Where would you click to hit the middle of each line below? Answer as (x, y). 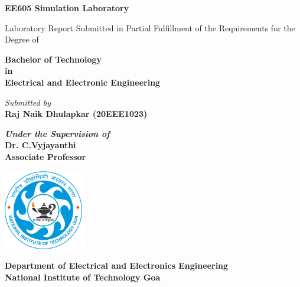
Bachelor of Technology (53, 59)
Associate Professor (45, 156)
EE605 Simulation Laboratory (67, 8)
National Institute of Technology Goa (83, 277)
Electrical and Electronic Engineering (83, 82)
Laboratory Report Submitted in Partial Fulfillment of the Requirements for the (150, 27)
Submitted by (28, 102)
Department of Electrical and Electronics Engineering (117, 265)
